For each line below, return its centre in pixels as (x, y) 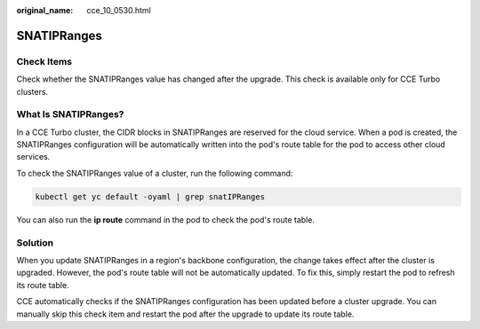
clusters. (32, 91)
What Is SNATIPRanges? (70, 114)
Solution (35, 242)
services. (33, 157)
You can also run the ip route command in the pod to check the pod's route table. (166, 219)
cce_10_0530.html (119, 10)
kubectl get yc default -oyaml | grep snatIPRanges (150, 196)
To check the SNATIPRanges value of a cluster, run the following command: (155, 173)
